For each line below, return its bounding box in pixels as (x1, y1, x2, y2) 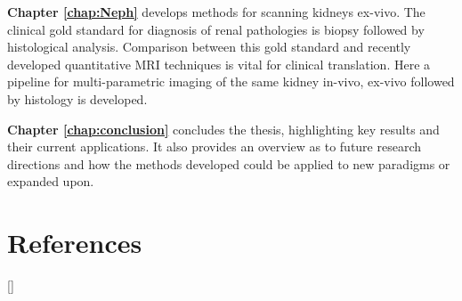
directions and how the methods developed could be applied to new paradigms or (7, 154, 450, 173)
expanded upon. (7, 172, 94, 191)
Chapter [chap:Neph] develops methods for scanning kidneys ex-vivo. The (7, 3, 426, 20)
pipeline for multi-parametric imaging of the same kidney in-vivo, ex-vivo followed (7, 72, 455, 91)
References (7, 224, 142, 261)
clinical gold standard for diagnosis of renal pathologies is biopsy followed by (7, 20, 425, 38)
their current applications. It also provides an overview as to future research (7, 137, 422, 156)
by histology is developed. (7, 89, 148, 108)
